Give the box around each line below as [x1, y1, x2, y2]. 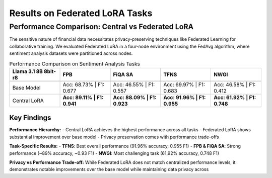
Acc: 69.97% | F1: [163, 81, 205, 88]
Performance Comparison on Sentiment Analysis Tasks [9, 60, 141, 67]
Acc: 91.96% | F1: [163, 94, 206, 101]
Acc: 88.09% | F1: [113, 94, 157, 101]
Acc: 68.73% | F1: [62, 81, 105, 88]
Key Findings [9, 114, 51, 122]
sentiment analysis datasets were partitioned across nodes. [9, 50, 133, 56]
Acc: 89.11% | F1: [62, 94, 104, 101]
